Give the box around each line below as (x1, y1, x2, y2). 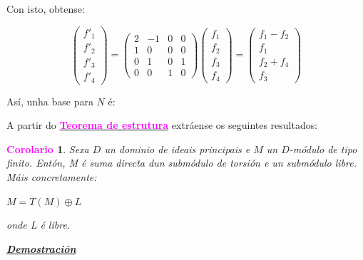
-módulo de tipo (289, 141, 357, 156)
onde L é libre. (6, 217, 71, 232)
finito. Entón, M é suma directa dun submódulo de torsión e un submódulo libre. (6, 155, 357, 170)
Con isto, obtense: (6, 1, 85, 16)
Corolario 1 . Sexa (6, 141, 89, 156)
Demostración (6, 241, 76, 256)
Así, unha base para (6, 93, 93, 108)
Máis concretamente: (6, 169, 97, 184)
